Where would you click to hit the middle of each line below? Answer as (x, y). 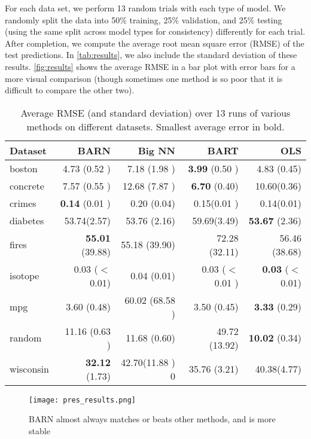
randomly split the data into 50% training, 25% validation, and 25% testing (144, 19)
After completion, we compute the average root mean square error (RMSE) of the (155, 43)
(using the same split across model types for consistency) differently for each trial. (155, 31)
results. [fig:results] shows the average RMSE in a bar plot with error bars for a (150, 66)
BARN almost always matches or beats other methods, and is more (152, 419)
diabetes (27, 220)
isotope (25, 276)
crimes (23, 203)
